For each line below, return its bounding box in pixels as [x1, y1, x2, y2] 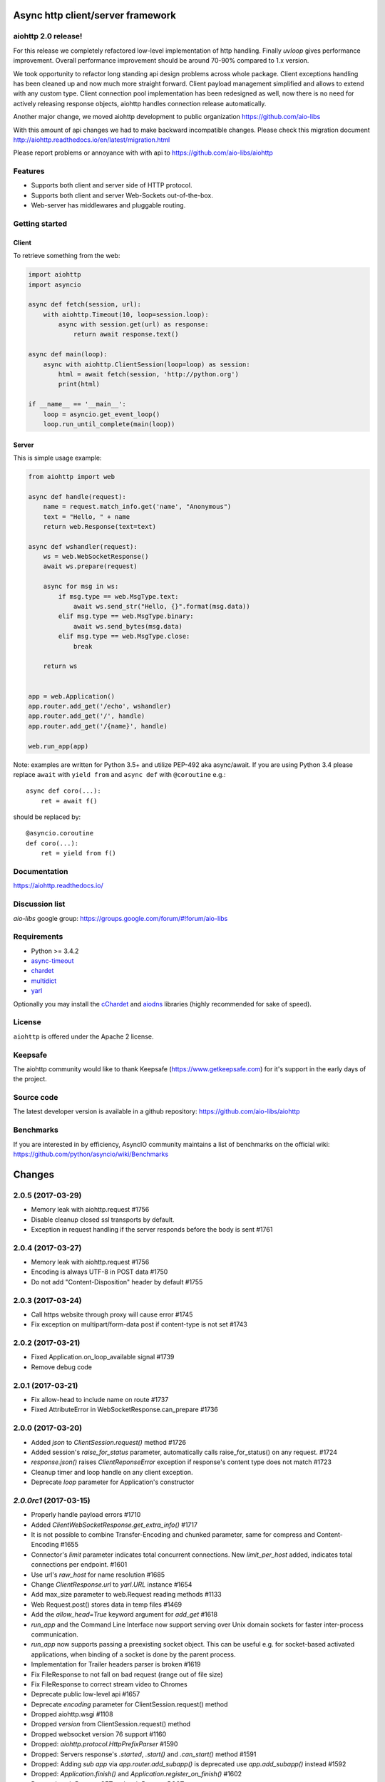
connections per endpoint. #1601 [31, 1560, 128, 1569]
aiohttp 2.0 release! [13, 31, 83, 41]
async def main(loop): [28, 350, 108, 359]
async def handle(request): [28, 493, 126, 500]
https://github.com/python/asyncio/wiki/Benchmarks [13, 1150, 169, 1158]
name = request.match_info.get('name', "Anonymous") [43, 503, 232, 511]
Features [13, 166, 45, 176]
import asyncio [28, 280, 81, 289]
